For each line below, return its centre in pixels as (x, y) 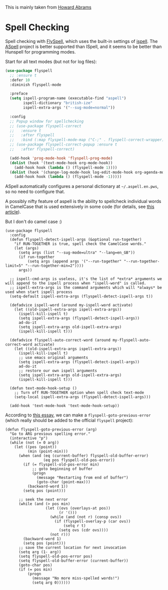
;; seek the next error (43, 499)
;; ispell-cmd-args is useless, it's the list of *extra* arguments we (86, 279)
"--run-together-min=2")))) (54, 266)
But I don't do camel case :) (33, 221)
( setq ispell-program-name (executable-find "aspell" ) (68, 98)
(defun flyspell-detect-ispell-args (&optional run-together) (76, 239)
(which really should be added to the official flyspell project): (69, 420)
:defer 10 (20, 80)
